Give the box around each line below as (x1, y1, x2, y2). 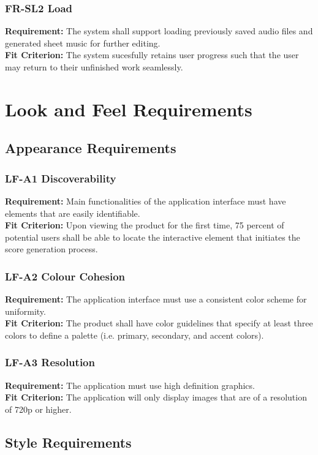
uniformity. (5, 304, 46, 317)
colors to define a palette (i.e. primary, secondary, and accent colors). (5, 328, 264, 341)
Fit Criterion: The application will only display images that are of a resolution (5, 391, 307, 404)
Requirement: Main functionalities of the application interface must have (5, 194, 286, 207)
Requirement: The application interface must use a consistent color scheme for (5, 293, 307, 306)
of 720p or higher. (5, 402, 72, 415)
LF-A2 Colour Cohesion (5, 268, 126, 284)
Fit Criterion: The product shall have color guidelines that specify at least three (5, 317, 313, 329)
